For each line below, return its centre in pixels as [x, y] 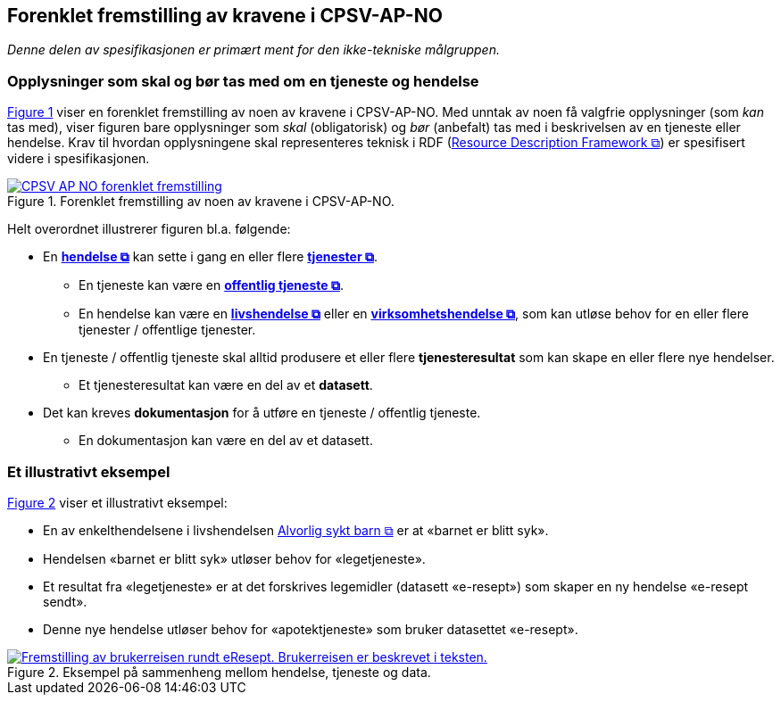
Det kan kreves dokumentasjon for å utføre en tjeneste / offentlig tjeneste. [262, 413]
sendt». [65, 601]
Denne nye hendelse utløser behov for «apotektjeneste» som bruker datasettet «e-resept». [311, 629]
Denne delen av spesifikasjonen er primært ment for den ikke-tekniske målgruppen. [253, 50]
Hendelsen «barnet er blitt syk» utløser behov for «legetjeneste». [234, 558]
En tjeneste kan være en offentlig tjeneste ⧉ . [211, 285]
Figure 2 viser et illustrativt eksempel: [117, 502]
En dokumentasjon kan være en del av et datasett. [226, 441]
